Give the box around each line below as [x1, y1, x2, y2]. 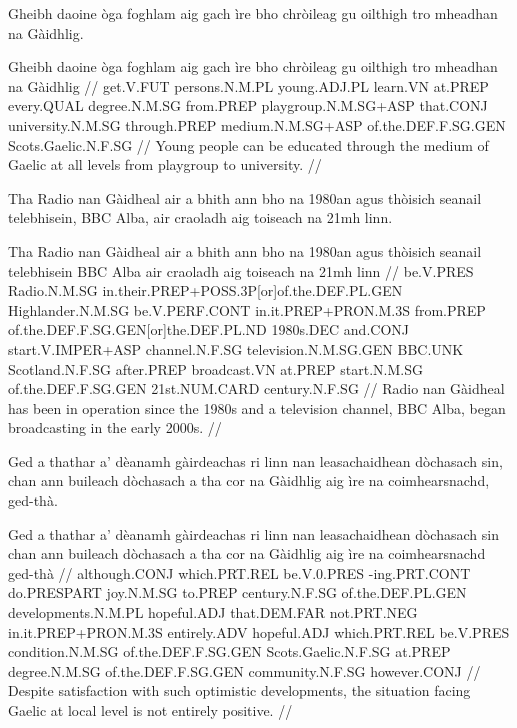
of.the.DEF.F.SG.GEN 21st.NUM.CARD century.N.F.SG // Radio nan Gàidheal [8, 378, 505, 399]
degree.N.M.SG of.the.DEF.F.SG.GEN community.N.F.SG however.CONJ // [8, 660, 481, 681]
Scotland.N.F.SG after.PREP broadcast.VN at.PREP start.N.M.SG [8, 358, 423, 379]
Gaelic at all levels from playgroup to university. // [8, 154, 322, 175]
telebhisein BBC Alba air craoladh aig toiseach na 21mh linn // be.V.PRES [8, 260, 474, 281]
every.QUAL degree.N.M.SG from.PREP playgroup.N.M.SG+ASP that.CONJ [8, 95, 488, 116]
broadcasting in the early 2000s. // [8, 417, 222, 438]
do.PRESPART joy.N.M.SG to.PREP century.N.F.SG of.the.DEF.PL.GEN [8, 582, 467, 603]
